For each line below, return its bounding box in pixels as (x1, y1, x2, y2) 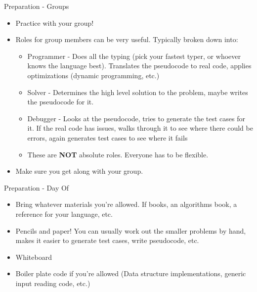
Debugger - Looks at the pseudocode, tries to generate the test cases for (27, 113, 245, 123)
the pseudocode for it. (27, 97, 94, 107)
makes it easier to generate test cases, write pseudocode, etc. (15, 235, 199, 245)
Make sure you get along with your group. (15, 166, 143, 176)
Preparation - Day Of (4, 182, 69, 193)
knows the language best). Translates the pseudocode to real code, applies (27, 60, 252, 71)
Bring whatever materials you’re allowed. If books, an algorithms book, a (15, 199, 237, 209)
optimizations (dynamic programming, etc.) (27, 70, 160, 80)
